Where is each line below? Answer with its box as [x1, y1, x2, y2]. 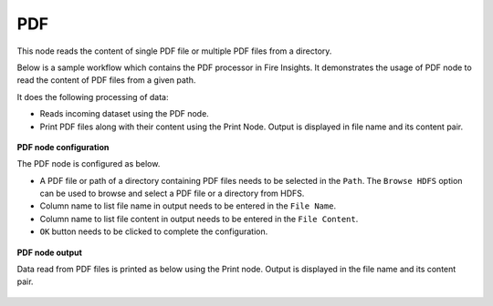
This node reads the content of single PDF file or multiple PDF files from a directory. [16, 46, 332, 56]
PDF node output [16, 247, 82, 258]
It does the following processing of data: [16, 91, 169, 102]
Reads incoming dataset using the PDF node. [39, 108, 209, 119]
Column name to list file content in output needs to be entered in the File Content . [39, 213, 359, 224]
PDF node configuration [16, 141, 110, 152]
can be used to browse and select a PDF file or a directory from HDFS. [39, 188, 305, 199]
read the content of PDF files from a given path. [16, 75, 196, 86]
